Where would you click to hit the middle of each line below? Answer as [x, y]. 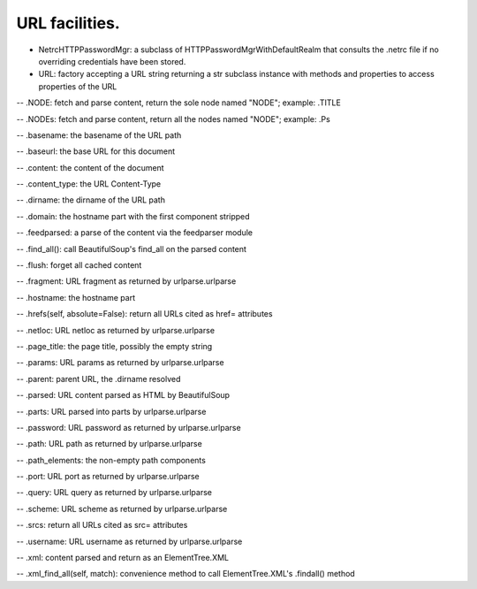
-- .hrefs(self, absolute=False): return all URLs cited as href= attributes [144, 314]
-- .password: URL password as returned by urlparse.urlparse [129, 427]
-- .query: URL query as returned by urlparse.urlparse [114, 493]
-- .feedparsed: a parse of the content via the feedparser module [135, 233]
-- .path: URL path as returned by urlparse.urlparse [109, 444]
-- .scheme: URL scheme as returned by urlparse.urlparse [122, 509]
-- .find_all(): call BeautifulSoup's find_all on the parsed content [132, 249]
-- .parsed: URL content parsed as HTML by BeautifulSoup [123, 395]
